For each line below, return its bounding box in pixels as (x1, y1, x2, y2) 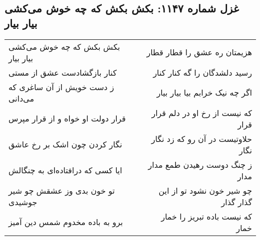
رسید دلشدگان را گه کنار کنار (153, 66, 252, 78)
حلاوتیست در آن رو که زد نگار (151, 132, 252, 144)
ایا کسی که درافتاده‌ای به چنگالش (8, 164, 122, 176)
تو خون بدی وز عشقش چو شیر (8, 184, 115, 196)
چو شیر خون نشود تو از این (158, 184, 252, 196)
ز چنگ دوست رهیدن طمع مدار (148, 158, 252, 170)
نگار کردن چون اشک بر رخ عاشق (8, 138, 122, 150)
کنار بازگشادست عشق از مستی (8, 66, 117, 78)
